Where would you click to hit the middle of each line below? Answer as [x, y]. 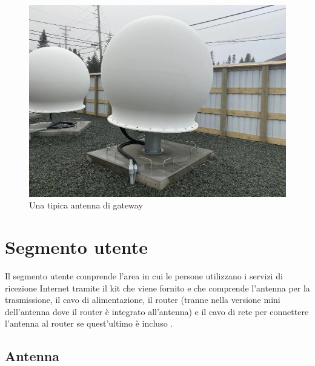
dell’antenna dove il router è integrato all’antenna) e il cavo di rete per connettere [157, 311]
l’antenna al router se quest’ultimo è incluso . [89, 323]
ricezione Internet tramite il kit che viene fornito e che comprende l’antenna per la [157, 288]
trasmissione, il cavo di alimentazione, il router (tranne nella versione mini [143, 300]
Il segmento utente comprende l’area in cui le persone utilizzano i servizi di [144, 276]
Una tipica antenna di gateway [86, 205]
